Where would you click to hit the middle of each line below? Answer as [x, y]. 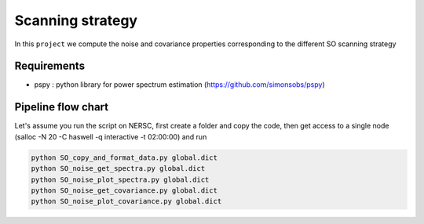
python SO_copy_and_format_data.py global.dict [124, 157]
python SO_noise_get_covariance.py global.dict [124, 190]
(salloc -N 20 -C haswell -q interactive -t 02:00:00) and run [111, 136]
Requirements [50, 66]
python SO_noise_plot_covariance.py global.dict [126, 201]
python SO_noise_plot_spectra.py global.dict [120, 179]
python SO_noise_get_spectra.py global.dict [118, 169]
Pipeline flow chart [62, 107]
